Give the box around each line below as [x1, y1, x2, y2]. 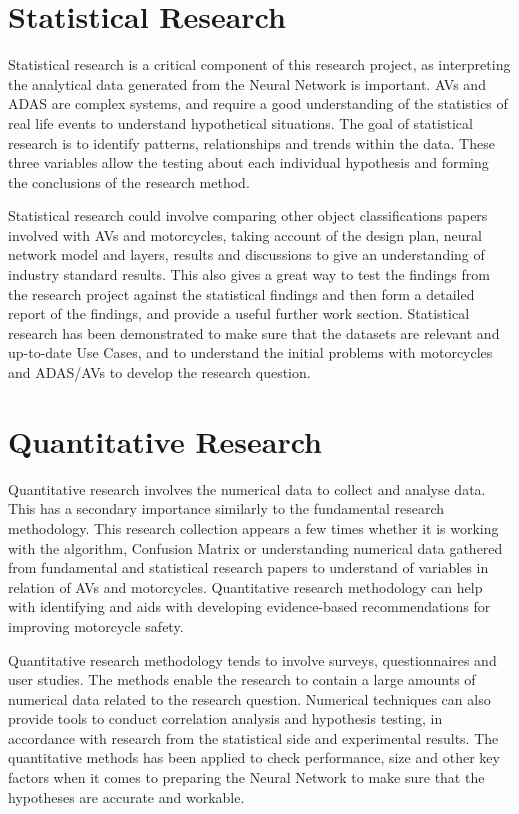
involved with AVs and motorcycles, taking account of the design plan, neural [8, 224, 482, 245]
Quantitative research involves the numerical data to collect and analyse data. [8, 478, 486, 499]
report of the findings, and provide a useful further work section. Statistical [8, 303, 470, 324]
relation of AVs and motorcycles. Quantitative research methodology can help [8, 576, 483, 597]
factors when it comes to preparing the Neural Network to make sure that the [8, 767, 485, 788]
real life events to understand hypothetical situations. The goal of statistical [8, 112, 473, 133]
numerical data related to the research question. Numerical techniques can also [8, 688, 491, 709]
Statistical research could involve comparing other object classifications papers [8, 205, 488, 226]
